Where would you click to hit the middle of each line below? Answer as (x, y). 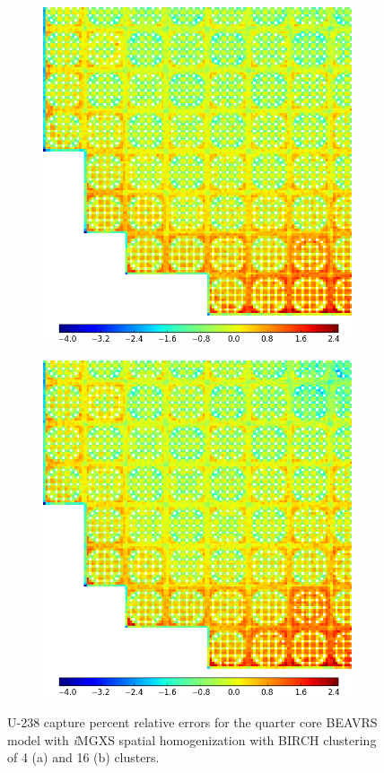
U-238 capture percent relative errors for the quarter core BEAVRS (192, 721)
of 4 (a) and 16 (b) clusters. (83, 757)
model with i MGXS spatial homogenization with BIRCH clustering (192, 739)
